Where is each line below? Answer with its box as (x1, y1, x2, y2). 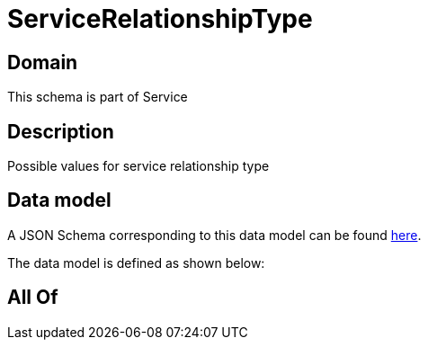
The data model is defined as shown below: (7, 254, 265, 271)
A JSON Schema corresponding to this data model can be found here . (7, 227, 422, 243)
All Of (7, 286, 58, 309)
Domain (7, 50, 78, 74)
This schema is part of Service (7, 89, 188, 105)
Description (7, 120, 114, 143)
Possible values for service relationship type (7, 158, 270, 174)
